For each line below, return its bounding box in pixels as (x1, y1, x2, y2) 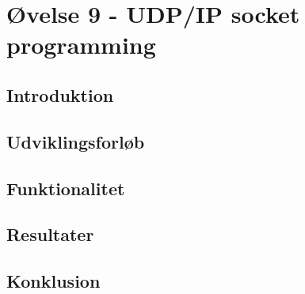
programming (6, 28, 156, 61)
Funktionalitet (6, 175, 125, 200)
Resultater (6, 222, 94, 247)
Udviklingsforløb (6, 129, 145, 153)
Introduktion (6, 82, 114, 107)
